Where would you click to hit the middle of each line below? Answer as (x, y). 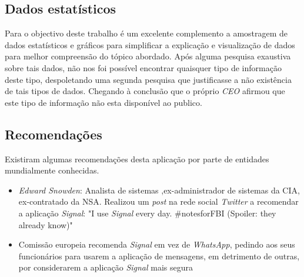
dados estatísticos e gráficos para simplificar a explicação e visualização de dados (150, 44)
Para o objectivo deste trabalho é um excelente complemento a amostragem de (146, 33)
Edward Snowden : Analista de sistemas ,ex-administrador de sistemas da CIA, (159, 190)
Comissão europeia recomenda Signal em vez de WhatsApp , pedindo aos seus (157, 244)
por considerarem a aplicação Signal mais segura (106, 267)
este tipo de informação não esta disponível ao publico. (103, 102)
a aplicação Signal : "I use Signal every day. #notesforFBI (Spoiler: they (147, 213)
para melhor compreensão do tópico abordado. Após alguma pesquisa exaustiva (148, 56)
